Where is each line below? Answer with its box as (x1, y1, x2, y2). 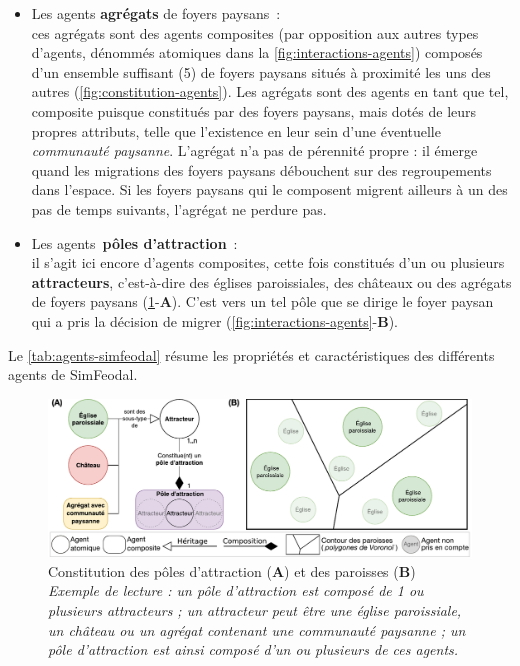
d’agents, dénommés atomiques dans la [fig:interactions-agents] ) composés (31, 42, 483, 63)
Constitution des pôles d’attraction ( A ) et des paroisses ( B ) (48, 560, 416, 581)
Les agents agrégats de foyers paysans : (31, 3, 281, 23)
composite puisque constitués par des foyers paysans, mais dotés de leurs (31, 100, 477, 121)
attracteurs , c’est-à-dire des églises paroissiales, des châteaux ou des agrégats (31, 271, 512, 292)
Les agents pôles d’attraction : (31, 232, 238, 253)
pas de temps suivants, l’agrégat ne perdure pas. (31, 198, 327, 219)
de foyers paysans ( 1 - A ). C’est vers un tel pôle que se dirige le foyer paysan (31, 291, 494, 312)
